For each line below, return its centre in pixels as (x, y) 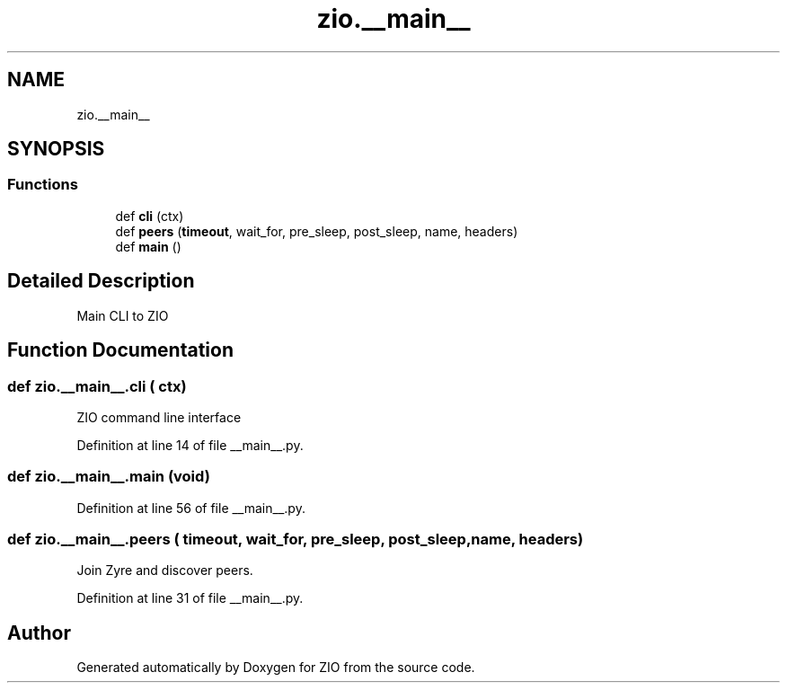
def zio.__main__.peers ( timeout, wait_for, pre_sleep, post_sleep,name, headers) (296, 539)
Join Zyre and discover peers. (165, 571)
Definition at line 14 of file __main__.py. (190, 445)
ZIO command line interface (159, 417)
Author (39, 632)
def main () (148, 246)
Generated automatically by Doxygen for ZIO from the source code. (276, 668)
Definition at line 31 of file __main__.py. (190, 598)
